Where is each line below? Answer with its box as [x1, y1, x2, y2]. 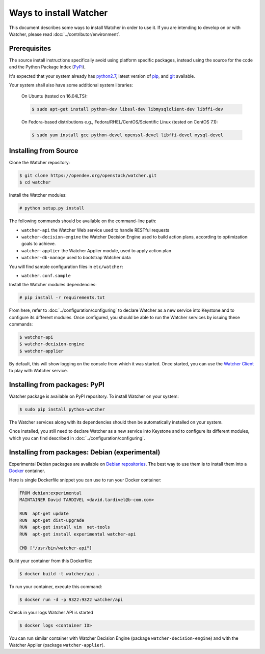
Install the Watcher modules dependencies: [9, 282, 97, 288]
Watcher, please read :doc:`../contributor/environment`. [9, 31, 121, 37]
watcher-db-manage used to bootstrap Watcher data [21, 255, 131, 261]
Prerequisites [9, 44, 51, 53]
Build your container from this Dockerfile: [9, 558, 93, 564]
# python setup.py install [19, 206, 84, 211]
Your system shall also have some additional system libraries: [9, 82, 133, 88]
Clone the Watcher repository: [9, 159, 70, 165]
